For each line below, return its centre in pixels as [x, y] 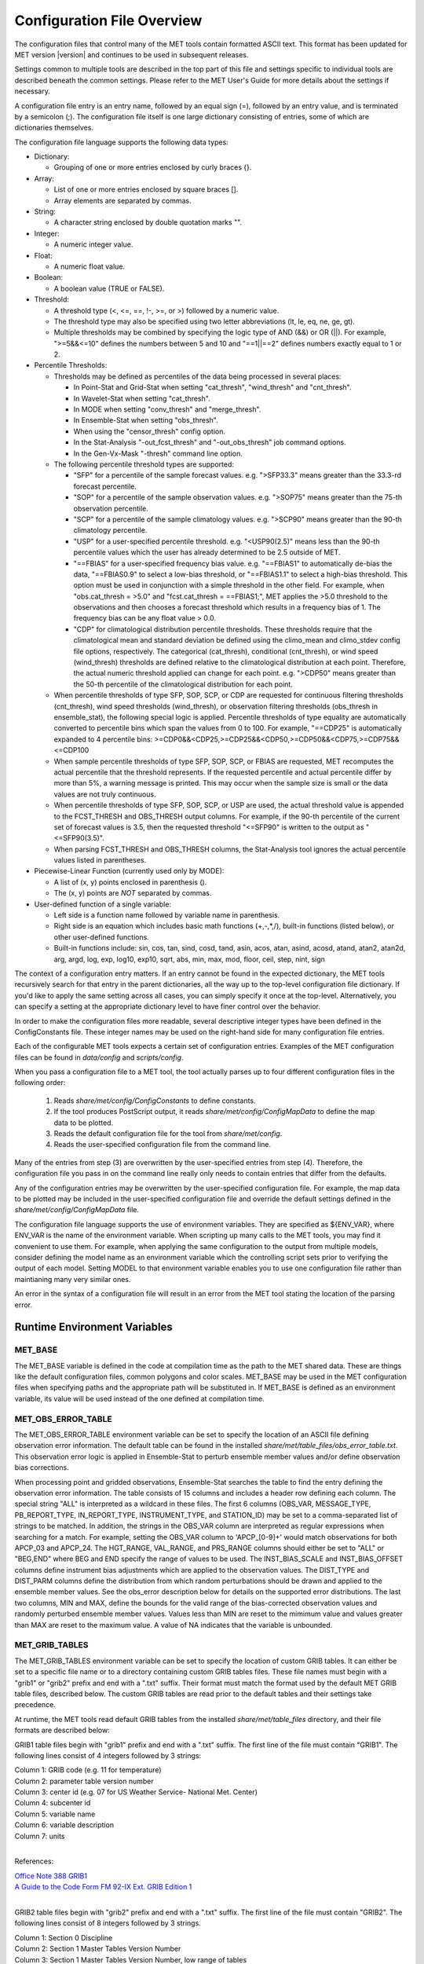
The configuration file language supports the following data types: [122, 142]
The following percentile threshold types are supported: [144, 464]
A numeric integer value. [93, 244]
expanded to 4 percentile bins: [103, 739]
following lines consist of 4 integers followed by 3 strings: [108, 1755]
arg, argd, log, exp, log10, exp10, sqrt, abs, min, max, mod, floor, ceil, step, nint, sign [190, 959]
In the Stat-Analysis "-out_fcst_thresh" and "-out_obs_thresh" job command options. [210, 442]
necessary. [33, 91]
